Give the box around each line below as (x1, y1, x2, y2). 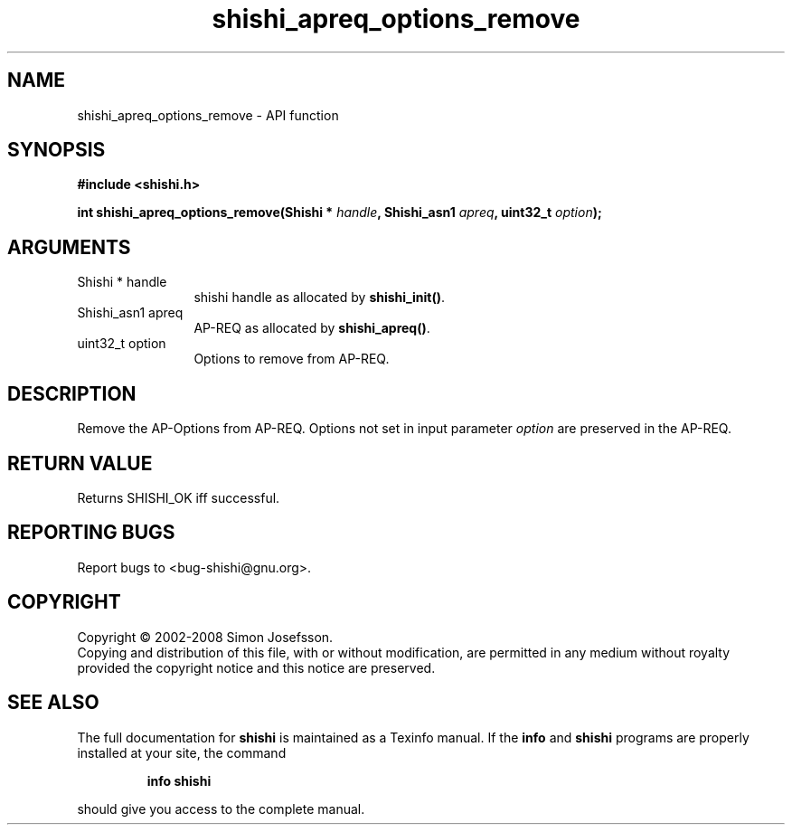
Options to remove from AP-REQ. (193, 351, 390, 367)
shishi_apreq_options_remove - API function (77, 107, 339, 123)
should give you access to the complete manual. (77, 800, 365, 817)
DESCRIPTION (7, 382, 137, 405)
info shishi (146, 772, 212, 789)
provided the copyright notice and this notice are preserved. (77, 659, 436, 676)
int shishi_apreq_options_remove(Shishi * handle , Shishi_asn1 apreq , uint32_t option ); (77, 204, 602, 221)
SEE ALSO (7, 691, 99, 714)
